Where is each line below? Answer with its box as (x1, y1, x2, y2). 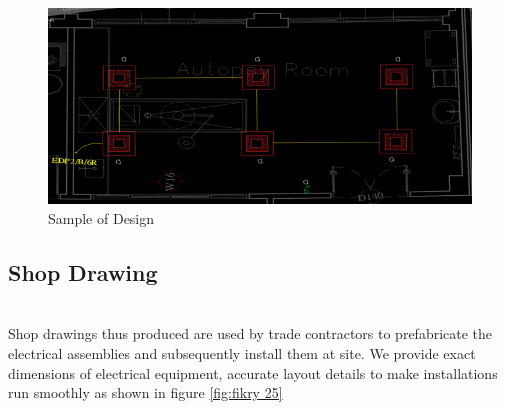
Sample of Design (48, 208, 155, 228)
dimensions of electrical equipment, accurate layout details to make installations (8, 362, 498, 383)
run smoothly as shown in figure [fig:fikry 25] (8, 382, 283, 403)
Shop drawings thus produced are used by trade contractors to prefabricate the (8, 323, 493, 344)
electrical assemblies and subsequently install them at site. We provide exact (8, 342, 476, 363)
